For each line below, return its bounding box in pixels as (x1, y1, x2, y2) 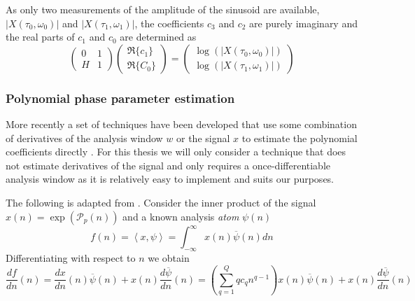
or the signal (176, 130, 230, 145)
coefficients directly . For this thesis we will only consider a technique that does (6, 144, 346, 159)
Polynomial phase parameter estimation (6, 89, 235, 106)
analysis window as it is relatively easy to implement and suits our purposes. (6, 171, 335, 186)
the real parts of (6, 29, 75, 44)
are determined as (120, 29, 197, 44)
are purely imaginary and (249, 15, 358, 30)
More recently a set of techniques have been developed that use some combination (6, 117, 357, 131)
